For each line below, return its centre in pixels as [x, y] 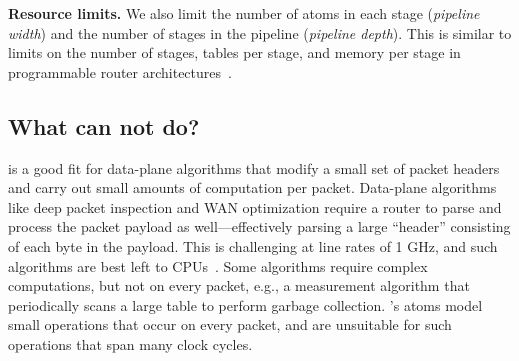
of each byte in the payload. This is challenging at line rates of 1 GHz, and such [253, 245]
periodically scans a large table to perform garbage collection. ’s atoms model [245, 304]
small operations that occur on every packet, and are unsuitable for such [230, 324]
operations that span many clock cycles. [130, 343]
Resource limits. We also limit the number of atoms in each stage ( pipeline [244, 13]
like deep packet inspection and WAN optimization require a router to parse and [255, 206]
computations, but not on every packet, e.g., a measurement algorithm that [239, 285]
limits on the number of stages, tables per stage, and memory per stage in [234, 52]
